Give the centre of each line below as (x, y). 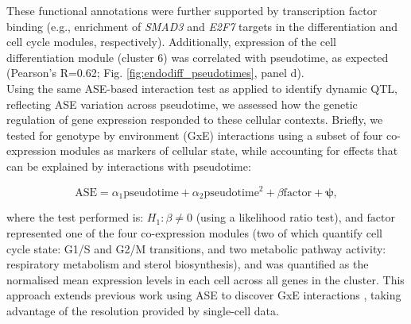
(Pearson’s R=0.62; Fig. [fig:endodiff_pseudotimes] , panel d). (155, 73)
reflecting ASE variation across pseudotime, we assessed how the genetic (182, 104)
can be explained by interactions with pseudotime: (129, 166)
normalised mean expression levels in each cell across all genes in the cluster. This (205, 279)
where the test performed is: (75, 217)
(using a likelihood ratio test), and (279, 217)
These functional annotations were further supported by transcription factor (192, 10)
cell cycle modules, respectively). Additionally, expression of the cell (171, 42)
